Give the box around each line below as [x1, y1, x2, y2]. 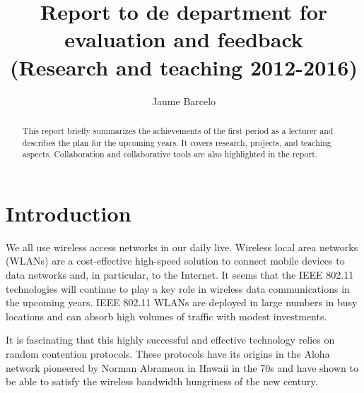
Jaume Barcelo [151, 93, 216, 108]
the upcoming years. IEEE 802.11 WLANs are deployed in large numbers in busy [6, 295, 358, 310]
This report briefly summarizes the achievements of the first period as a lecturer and [22, 124, 334, 136]
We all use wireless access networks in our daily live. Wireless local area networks [6, 239, 358, 254]
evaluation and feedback [64, 25, 303, 54]
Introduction [6, 198, 131, 227]
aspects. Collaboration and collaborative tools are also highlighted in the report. [22, 148, 318, 160]
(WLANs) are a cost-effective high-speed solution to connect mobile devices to [6, 253, 345, 268]
